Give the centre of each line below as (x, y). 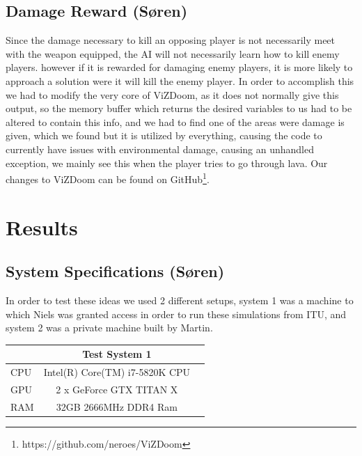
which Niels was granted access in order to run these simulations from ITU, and (176, 314)
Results (42, 227)
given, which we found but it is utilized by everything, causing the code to (164, 135)
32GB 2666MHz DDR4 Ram (117, 406)
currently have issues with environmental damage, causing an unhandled (160, 149)
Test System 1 (117, 354)
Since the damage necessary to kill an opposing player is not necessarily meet (171, 40)
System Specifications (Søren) (115, 271)
